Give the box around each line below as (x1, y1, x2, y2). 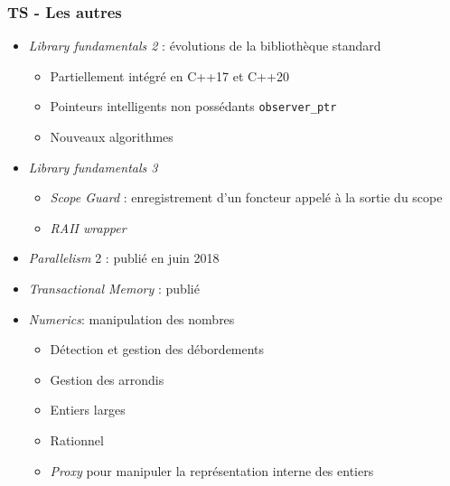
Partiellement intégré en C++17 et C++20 (50, 66, 289, 85)
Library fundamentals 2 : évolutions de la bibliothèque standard (28, 36, 381, 55)
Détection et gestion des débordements (50, 340, 265, 359)
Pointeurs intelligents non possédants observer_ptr (50, 97, 337, 116)
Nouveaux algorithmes (50, 127, 173, 146)
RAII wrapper (50, 218, 127, 237)
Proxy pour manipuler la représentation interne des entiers (50, 461, 374, 480)
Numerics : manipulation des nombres (28, 309, 235, 328)
